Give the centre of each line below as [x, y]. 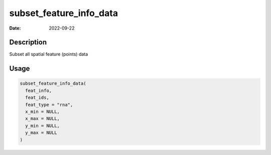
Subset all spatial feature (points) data [49, 54]
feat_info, [39, 91]
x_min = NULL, [43, 112]
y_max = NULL [41, 133]
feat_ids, [37, 98]
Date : [15, 28]
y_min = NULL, [43, 126]
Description [28, 42]
